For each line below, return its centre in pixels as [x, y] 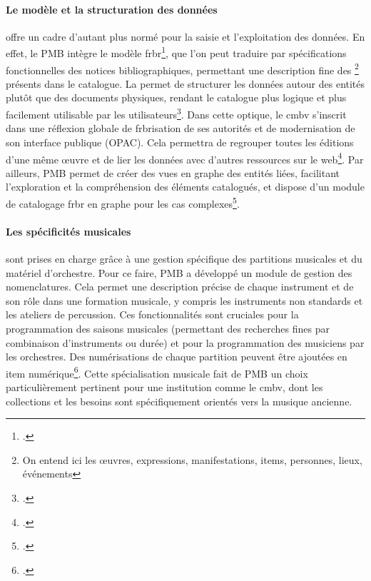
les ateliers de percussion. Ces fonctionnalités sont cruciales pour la [152, 314]
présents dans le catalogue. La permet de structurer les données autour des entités [185, 83]
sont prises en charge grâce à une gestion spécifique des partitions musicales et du [184, 258]
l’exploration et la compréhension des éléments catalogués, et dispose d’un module [185, 187]
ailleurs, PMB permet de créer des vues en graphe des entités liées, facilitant [173, 172]
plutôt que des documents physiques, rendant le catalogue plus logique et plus [176, 97]
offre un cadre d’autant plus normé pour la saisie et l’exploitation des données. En [185, 36]
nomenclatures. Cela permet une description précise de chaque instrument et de [180, 287]
